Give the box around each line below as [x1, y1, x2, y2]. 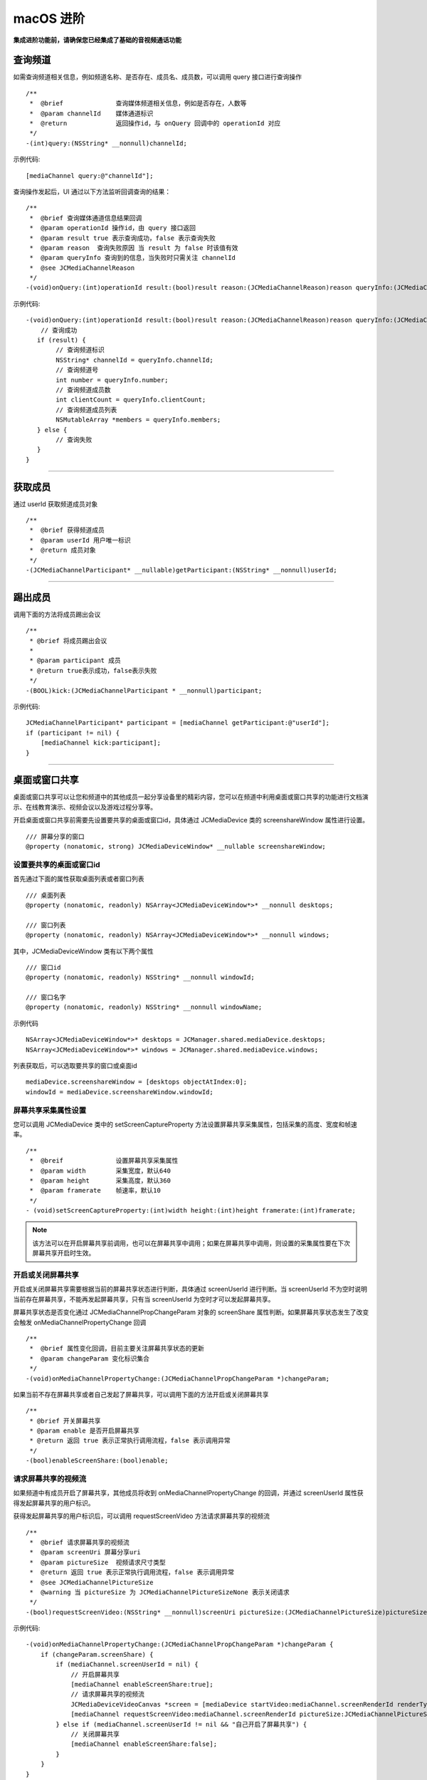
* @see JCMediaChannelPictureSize [29, 1578, 154, 1586]
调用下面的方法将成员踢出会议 [13, 609, 101, 619]
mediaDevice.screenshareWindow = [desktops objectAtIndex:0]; [26, 1078, 248, 1086]
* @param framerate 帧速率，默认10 [29, 1186, 162, 1195]
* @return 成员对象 [29, 546, 96, 555]
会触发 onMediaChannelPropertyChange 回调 [13, 1318, 147, 1326]
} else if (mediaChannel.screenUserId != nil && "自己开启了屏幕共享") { [56, 1720, 307, 1728]
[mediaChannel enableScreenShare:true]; [70, 1680, 213, 1689]
